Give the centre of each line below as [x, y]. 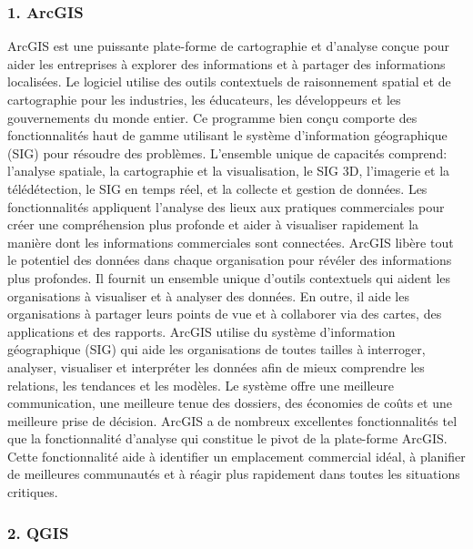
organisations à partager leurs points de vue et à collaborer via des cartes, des [225, 314]
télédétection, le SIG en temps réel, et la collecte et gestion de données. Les [217, 188]
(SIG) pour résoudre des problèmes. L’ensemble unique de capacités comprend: [227, 152]
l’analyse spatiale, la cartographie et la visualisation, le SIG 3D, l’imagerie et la [229, 171]
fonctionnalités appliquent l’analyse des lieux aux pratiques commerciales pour [226, 206]
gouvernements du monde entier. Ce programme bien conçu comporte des [212, 117]
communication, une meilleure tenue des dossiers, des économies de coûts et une [230, 403]
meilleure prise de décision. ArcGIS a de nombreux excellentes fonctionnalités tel [232, 420]
